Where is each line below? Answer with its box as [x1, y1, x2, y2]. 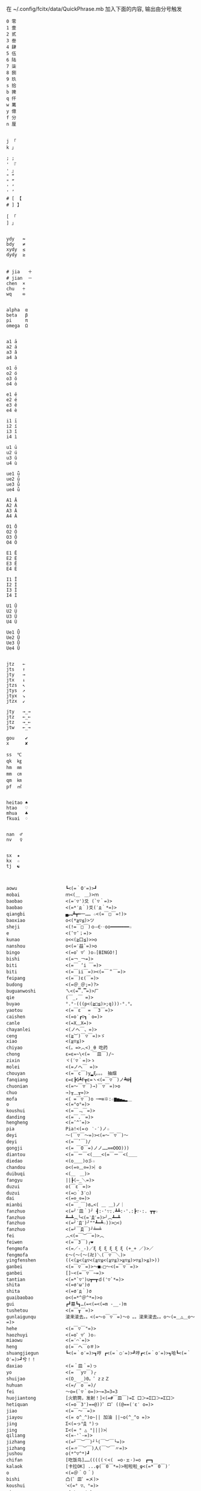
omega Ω [6, 323, 28, 329]
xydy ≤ [6, 246, 26, 253]
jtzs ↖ [6, 682, 26, 688]
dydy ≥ [6, 252, 26, 258]
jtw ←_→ [6, 724, 31, 730]
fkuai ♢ [6, 816, 28, 822]
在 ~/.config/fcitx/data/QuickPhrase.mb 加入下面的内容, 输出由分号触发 [6, 5, 182, 12]
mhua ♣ [6, 810, 28, 816]
